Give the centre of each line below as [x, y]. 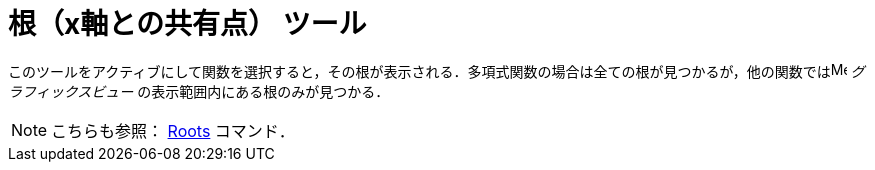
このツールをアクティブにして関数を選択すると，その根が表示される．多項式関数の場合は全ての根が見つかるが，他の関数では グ [436, 71]
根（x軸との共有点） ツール [187, 24]
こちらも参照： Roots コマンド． [173, 130]
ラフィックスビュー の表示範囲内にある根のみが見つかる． [199, 91]
